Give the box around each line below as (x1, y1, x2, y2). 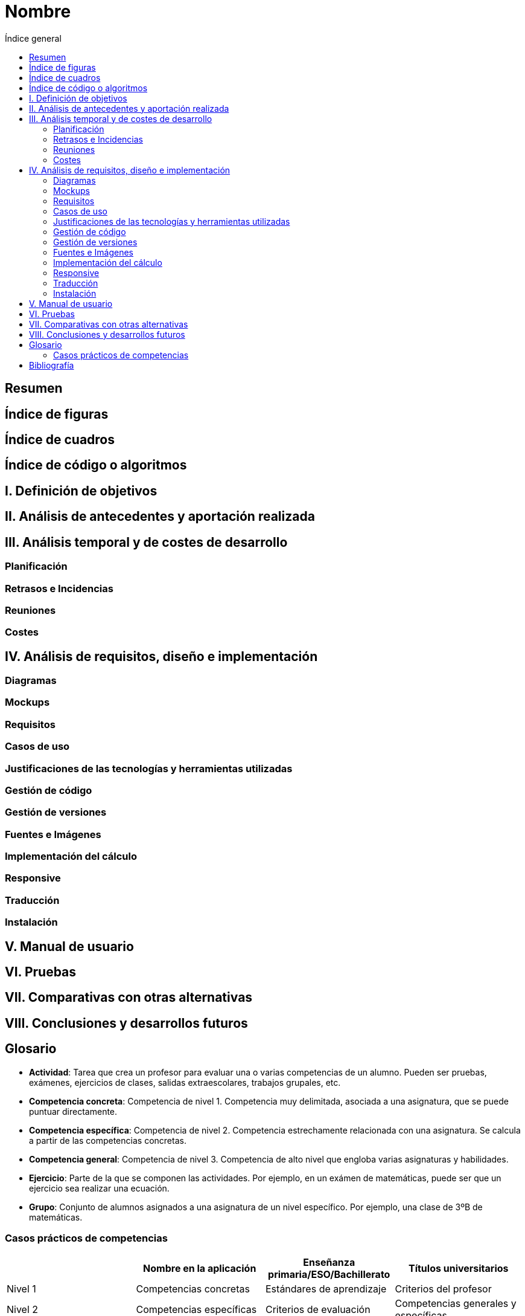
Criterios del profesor (395, 1282, 492, 1295)
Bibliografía (29, 360, 74, 370)
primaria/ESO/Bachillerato (268, 1268, 390, 1280)
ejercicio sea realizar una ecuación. (29, 1182, 170, 1193)
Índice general (5, 33, 62, 44)
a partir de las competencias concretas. (29, 1135, 186, 1146)
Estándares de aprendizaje (266, 1282, 387, 1295)
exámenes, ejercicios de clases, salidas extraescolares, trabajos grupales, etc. (29, 1077, 341, 1088)
